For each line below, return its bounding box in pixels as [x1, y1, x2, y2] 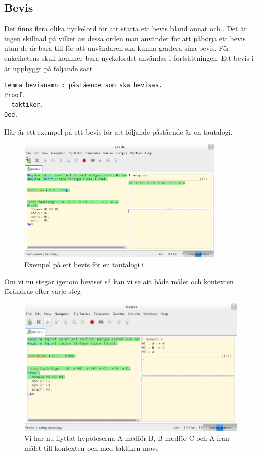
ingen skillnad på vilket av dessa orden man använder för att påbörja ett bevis [4, 33, 246, 43]
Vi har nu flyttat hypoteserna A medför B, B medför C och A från [24, 433, 229, 443]
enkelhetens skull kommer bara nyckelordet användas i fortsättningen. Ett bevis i [4, 52, 254, 63]
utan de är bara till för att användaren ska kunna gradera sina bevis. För [4, 43, 230, 53]
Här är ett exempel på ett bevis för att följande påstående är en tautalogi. [4, 126, 233, 137]
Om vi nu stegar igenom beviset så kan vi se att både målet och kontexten [4, 276, 234, 286]
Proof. [4, 91, 26, 99]
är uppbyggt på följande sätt [4, 62, 93, 73]
